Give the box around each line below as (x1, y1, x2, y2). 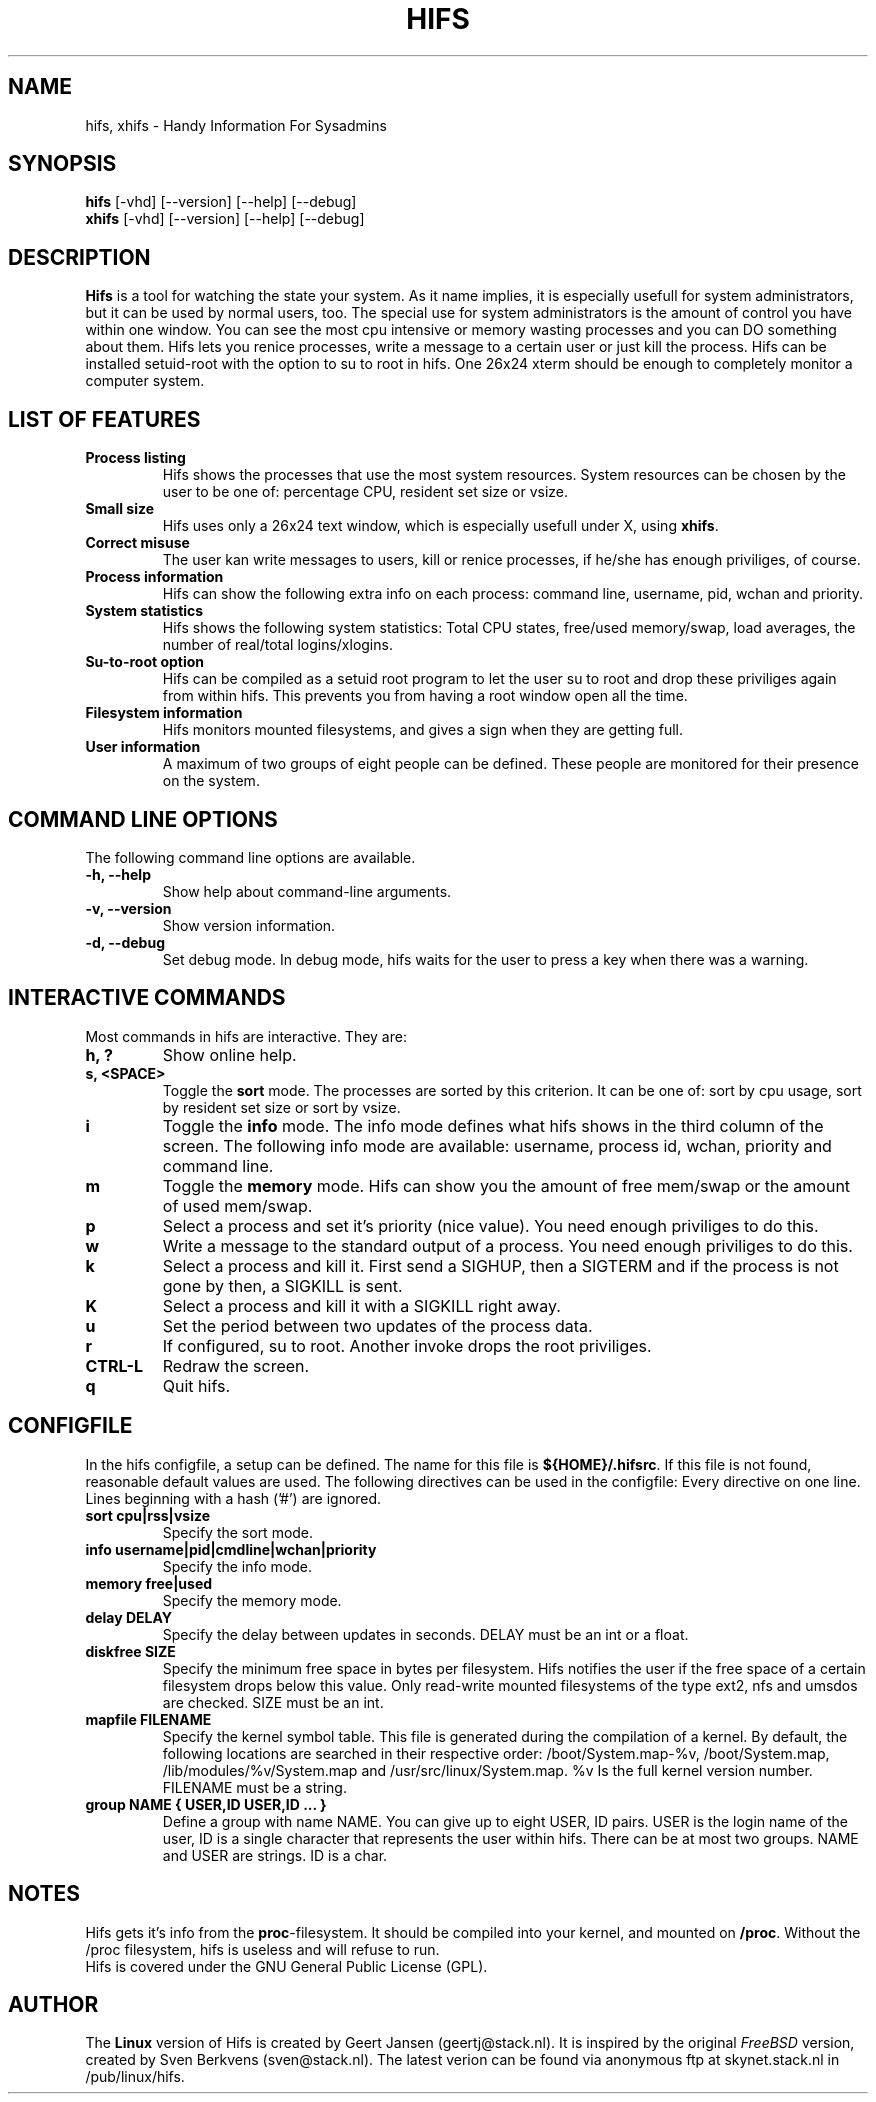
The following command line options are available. (85, 848, 416, 866)
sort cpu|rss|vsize (85, 1506, 211, 1524)
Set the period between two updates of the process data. (162, 1315, 593, 1336)
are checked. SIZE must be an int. (162, 1693, 384, 1711)
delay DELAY (85, 1608, 173, 1626)
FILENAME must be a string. (162, 1778, 347, 1796)
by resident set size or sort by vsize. (162, 1098, 401, 1116)
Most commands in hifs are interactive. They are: (85, 1027, 407, 1045)
